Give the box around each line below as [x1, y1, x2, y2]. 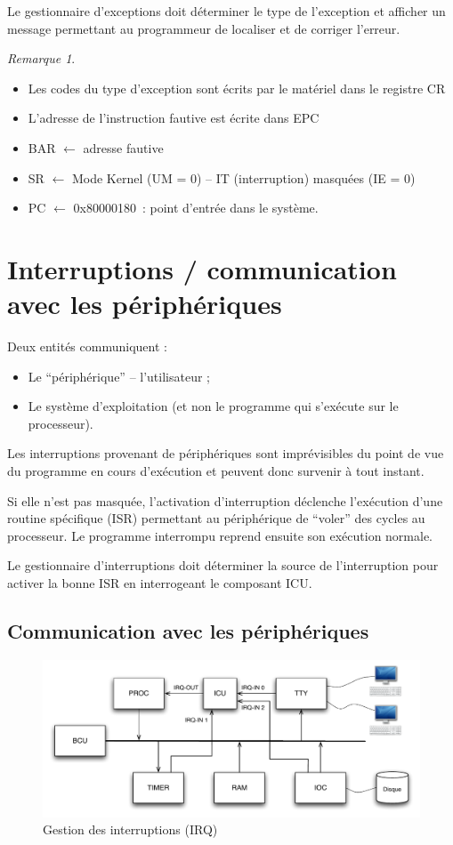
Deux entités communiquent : [7, 337, 167, 356]
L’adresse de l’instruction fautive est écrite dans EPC [28, 109, 320, 127]
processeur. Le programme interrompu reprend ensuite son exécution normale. [7, 526, 433, 544]
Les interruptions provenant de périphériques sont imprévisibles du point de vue [7, 444, 444, 463]
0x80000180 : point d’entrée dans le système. [73, 198, 319, 217]
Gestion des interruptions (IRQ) [43, 820, 218, 839]
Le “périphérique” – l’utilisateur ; [28, 366, 210, 385]
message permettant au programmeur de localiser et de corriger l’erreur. [7, 19, 400, 37]
